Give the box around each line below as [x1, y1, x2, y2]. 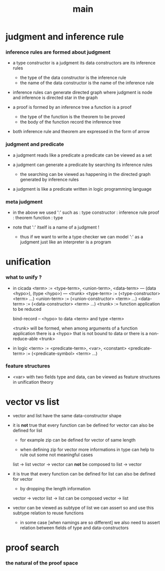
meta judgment [5, 198, 43, 205]
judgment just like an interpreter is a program [20, 239, 111, 245]
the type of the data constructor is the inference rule [20, 75, 127, 81]
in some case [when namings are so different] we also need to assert [20, 519, 160, 525]
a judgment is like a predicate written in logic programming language [12, 186, 152, 192]
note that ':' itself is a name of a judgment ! [12, 224, 100, 230]
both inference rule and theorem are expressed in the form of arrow [12, 129, 150, 134]
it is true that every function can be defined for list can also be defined [12, 470, 156, 476]
